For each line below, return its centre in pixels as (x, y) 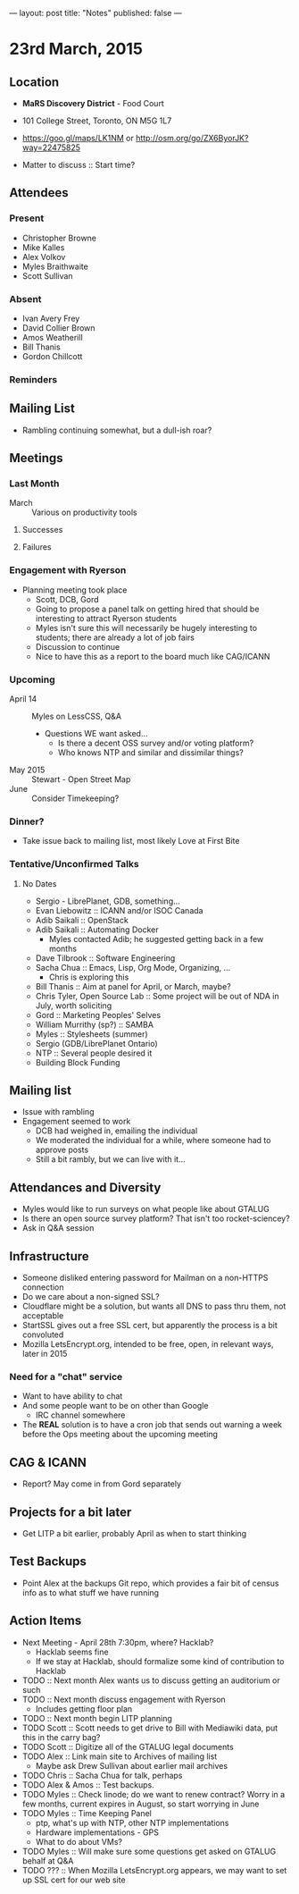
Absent (25, 299)
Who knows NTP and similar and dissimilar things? (150, 753)
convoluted (43, 1334)
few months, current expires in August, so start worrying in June (141, 1804)
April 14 (23, 699)
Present (27, 218)
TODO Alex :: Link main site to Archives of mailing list (120, 1756)
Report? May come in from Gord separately (101, 1484)
